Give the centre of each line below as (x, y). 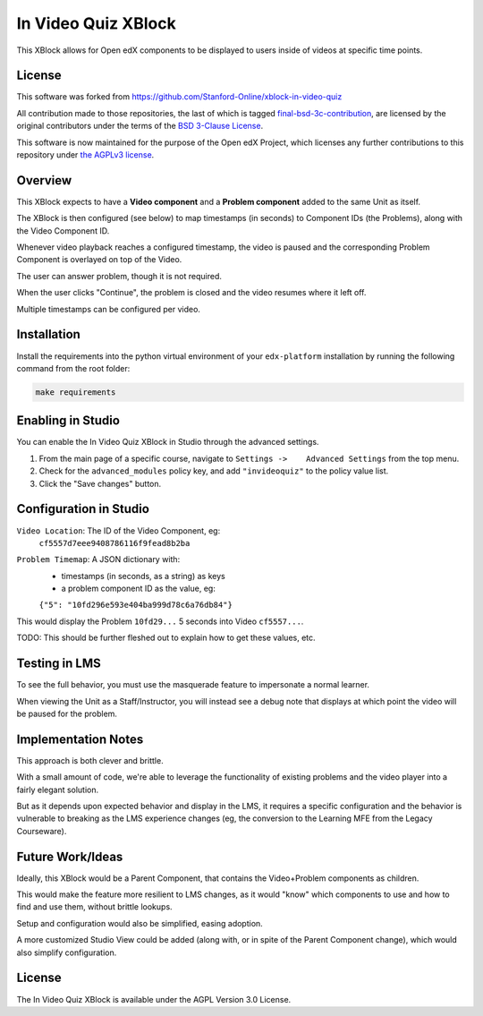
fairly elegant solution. (58, 790)
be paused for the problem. (67, 713)
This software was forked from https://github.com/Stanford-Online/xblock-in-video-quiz (179, 97)
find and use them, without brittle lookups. (95, 907)
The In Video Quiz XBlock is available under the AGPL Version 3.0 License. (154, 999)
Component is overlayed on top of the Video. (99, 260)
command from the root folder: (73, 368)
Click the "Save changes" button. (100, 483)
